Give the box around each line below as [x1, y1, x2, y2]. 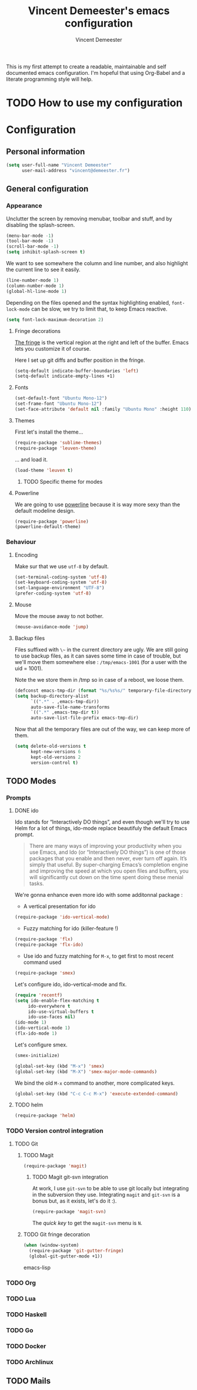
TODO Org [6, 1279, 36, 1287]
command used [23, 959, 62, 966]
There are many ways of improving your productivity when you [29, 843, 182, 850]
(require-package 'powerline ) [14, 519, 89, 524]
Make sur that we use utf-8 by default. [14, 563, 109, 570]
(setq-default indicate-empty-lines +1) [14, 373, 115, 379]
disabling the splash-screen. [6, 221, 75, 228]
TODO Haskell [6, 1310, 47, 1318]
